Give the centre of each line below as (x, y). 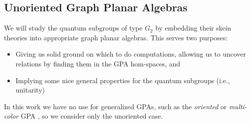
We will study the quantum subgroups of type (73, 28)
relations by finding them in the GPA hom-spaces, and (98, 63)
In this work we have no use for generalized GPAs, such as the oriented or (115, 106)
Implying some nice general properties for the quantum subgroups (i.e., (123, 80)
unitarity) (30, 90)
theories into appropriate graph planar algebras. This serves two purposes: (116, 37)
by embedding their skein (193, 28)
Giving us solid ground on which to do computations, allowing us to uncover (131, 54)
